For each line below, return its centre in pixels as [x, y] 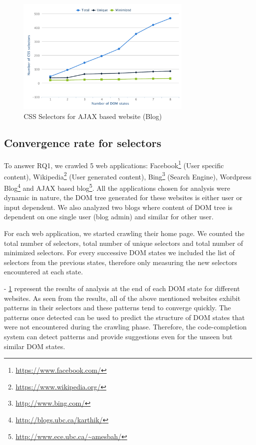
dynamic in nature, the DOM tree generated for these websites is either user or [123, 197]
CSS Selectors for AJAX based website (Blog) [93, 116]
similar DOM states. [35, 346]
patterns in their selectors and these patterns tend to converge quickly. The [118, 308]
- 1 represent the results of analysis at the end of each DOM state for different [122, 288]
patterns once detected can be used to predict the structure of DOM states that [125, 317]
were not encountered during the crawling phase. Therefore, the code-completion [126, 327]
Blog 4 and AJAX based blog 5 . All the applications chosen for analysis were [117, 187]
